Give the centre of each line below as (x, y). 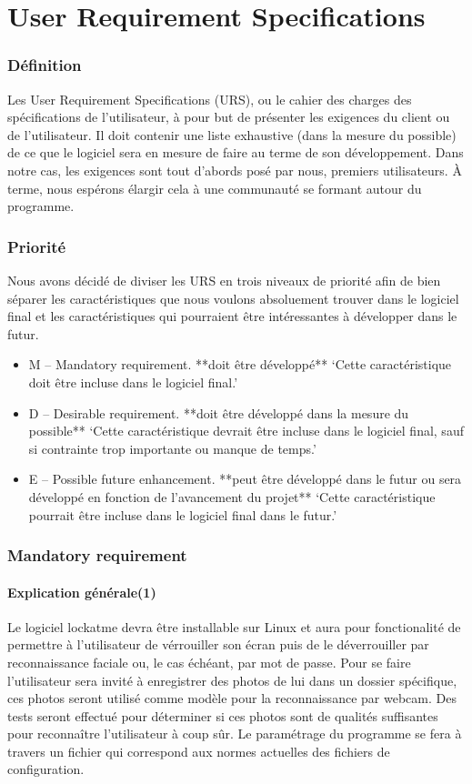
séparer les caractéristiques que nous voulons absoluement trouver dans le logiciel (233, 298)
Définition (45, 65)
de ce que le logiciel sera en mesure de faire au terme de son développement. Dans (236, 152)
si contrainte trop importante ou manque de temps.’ (172, 448)
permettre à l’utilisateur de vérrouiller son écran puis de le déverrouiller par (218, 644)
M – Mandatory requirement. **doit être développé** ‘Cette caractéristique (240, 364)
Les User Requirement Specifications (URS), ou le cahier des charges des (210, 99)
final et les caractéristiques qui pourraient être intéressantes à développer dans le (232, 316)
